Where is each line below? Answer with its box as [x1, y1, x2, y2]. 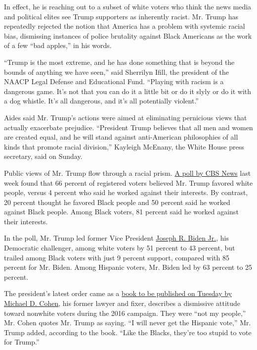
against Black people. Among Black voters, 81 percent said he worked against [4, 206, 239, 217]
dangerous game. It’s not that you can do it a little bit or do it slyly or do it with [4, 86, 252, 96]
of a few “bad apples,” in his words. [4, 40, 112, 50]
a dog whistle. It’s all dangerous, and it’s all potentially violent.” [4, 96, 199, 106]
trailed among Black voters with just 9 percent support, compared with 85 [4, 252, 230, 262]
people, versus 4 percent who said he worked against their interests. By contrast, [4, 187, 248, 198]
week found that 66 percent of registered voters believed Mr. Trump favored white [4, 177, 253, 188]
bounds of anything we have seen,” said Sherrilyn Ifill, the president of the [4, 66, 229, 77]
